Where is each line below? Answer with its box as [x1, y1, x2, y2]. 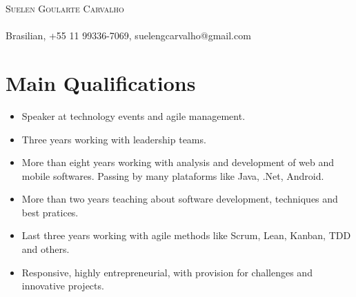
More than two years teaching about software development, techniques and [21, 192, 338, 206]
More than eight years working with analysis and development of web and [21, 155, 335, 170]
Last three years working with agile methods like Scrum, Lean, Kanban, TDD [21, 228, 351, 243]
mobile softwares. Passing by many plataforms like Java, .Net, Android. [21, 168, 324, 183]
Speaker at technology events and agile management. [21, 108, 246, 123]
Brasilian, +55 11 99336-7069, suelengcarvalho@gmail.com [6, 28, 251, 43]
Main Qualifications [6, 68, 196, 96]
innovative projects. [21, 278, 104, 293]
